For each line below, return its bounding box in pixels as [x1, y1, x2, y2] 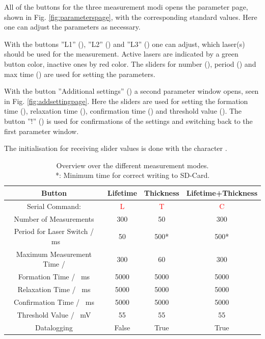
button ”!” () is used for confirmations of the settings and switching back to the [4, 115, 253, 126]
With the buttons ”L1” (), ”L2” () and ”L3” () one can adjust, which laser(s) [4, 38, 245, 49]
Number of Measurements [14, 213, 94, 224]
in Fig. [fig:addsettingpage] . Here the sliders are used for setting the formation [4, 95, 248, 106]
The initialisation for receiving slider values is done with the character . [4, 143, 227, 153]
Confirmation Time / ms [13, 297, 94, 307]
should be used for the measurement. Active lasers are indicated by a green [4, 48, 238, 59]
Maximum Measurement [16, 248, 92, 259]
